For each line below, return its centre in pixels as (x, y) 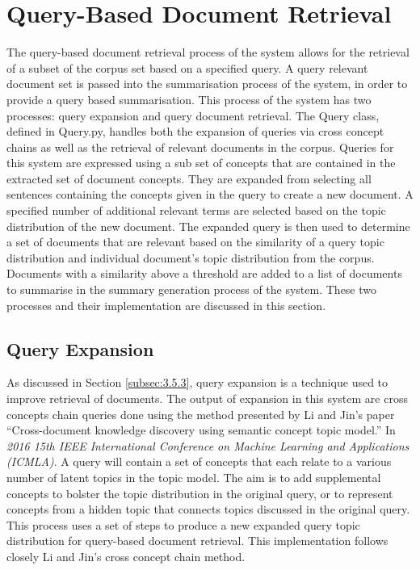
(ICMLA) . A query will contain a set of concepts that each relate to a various (199, 461)
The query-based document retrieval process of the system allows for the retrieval (208, 52)
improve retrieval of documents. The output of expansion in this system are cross (207, 398)
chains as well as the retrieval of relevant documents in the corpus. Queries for (200, 147)
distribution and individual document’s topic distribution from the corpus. (191, 257)
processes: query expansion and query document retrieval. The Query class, (193, 115)
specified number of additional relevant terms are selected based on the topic (196, 210)
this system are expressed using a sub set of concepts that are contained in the (201, 163)
